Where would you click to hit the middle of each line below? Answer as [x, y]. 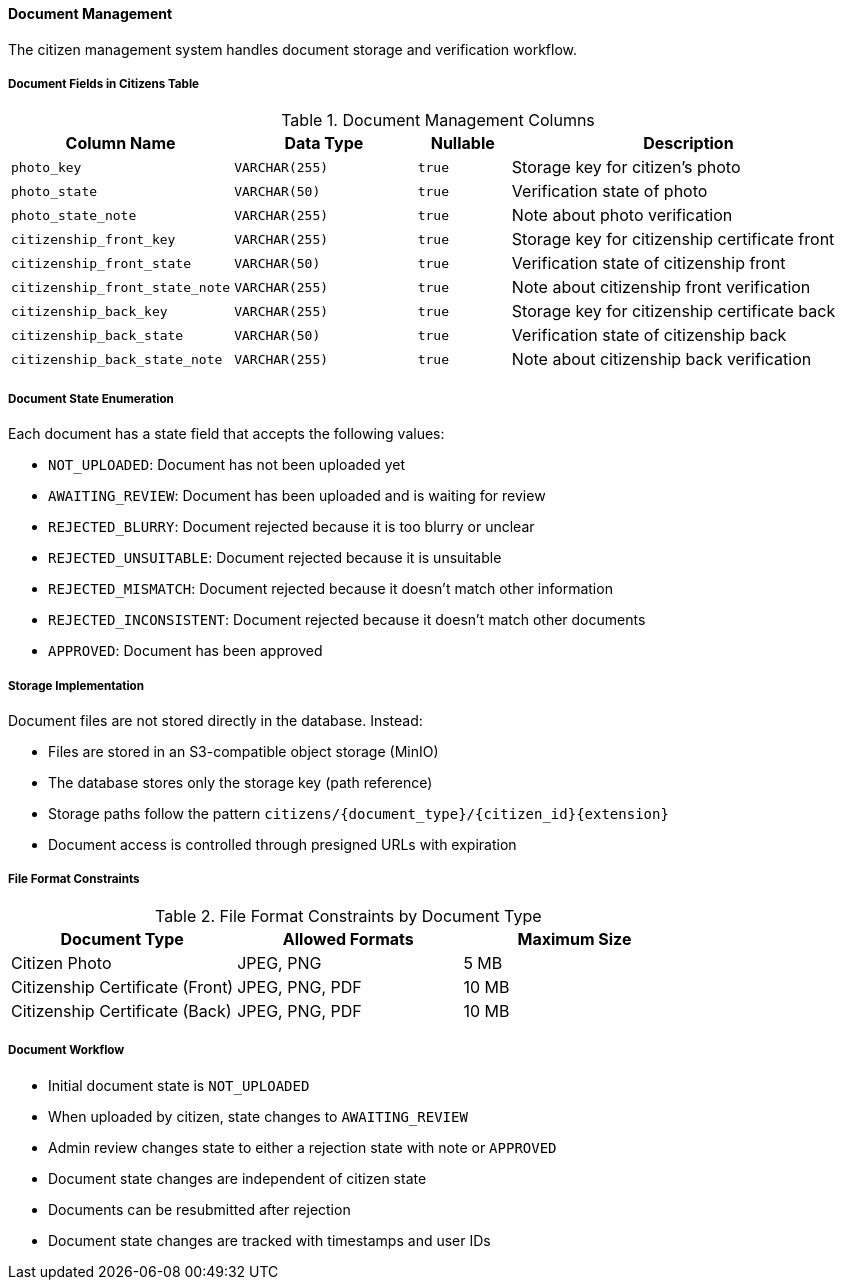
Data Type [324, 143]
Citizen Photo [61, 962]
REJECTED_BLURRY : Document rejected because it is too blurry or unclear [291, 527]
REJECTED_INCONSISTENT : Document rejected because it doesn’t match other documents [347, 620]
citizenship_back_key [89, 311]
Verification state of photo [609, 191]
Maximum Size [574, 938]
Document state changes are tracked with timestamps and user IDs [269, 1240]
